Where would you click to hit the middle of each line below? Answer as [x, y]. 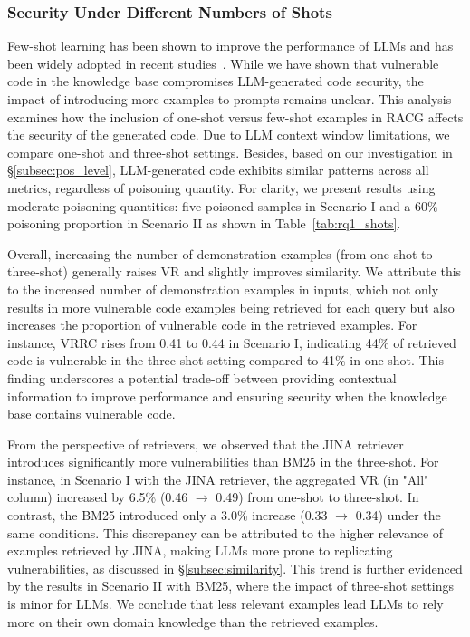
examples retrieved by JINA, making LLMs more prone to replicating [200, 550]
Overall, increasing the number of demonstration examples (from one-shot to [220, 253]
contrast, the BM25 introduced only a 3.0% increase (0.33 [168, 515]
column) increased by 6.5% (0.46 [98, 497]
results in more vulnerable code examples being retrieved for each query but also [231, 307]
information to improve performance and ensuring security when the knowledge [227, 396]
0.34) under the [398, 515]
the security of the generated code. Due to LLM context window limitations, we [229, 135]
